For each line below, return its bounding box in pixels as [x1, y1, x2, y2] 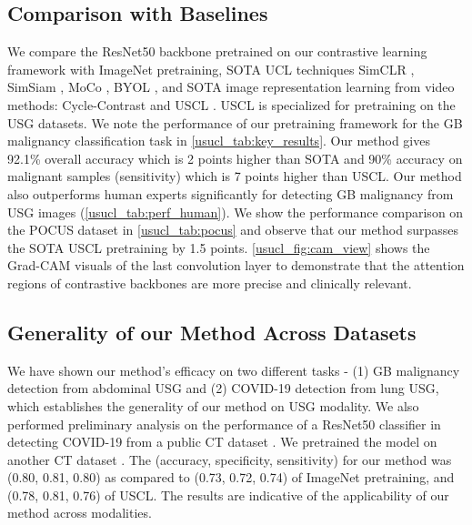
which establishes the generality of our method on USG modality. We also [7, 396, 419, 415]
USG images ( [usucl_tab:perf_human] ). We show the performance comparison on [7, 202, 464, 221]
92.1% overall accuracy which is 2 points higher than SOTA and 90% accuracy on [7, 148, 463, 167]
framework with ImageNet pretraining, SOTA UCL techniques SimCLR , [7, 59, 415, 78]
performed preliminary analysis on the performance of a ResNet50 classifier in [7, 414, 441, 433]
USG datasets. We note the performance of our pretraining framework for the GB [7, 113, 463, 132]
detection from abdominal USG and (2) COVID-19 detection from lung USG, [7, 379, 439, 398]
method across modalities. [7, 503, 152, 522]
